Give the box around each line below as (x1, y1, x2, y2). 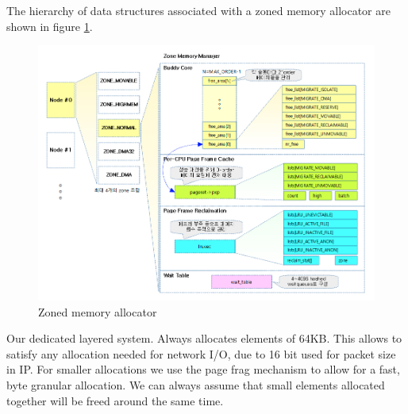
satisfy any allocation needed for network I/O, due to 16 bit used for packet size (6, 345, 396, 362)
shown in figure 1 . (6, 17, 93, 34)
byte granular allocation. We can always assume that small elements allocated (6, 377, 385, 393)
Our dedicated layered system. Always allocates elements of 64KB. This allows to (6, 330, 402, 347)
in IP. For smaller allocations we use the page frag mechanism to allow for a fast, (6, 361, 400, 378)
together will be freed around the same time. (6, 392, 224, 408)
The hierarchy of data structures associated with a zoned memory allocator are (6, 2, 391, 18)
